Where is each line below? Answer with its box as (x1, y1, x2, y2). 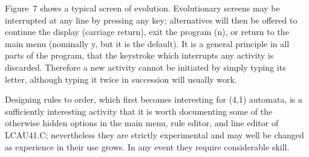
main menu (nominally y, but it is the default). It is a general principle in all (5, 37, 290, 50)
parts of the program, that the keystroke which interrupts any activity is (5, 49, 274, 62)
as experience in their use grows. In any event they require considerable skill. (5, 140, 290, 153)
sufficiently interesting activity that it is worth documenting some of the (5, 104, 273, 117)
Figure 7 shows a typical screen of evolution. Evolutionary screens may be (5, 2, 280, 14)
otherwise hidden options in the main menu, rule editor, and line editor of (5, 117, 279, 129)
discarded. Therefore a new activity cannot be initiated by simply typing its (5, 60, 286, 73)
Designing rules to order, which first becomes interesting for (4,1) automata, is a (5, 93, 303, 106)
